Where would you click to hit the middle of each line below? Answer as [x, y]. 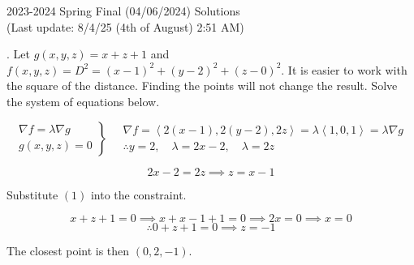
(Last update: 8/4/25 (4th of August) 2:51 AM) [125, 26]
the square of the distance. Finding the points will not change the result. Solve [202, 85]
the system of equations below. [83, 101]
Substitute [32, 194]
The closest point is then [68, 251]
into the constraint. [138, 194]
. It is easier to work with [344, 69]
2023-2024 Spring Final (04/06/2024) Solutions [123, 11]
